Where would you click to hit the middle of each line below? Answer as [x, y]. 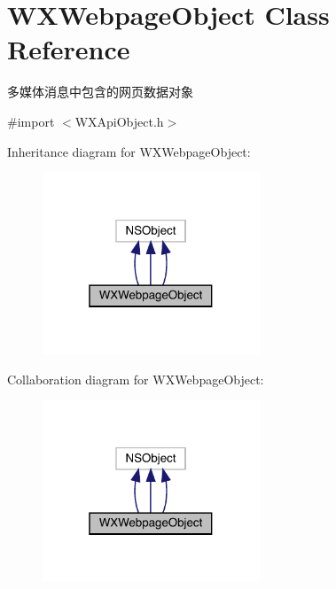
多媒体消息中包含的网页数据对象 [100, 92]
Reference [69, 49]
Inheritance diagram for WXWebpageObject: [129, 151]
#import [31, 121]
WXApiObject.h [119, 121]
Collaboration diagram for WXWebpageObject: [136, 379]
